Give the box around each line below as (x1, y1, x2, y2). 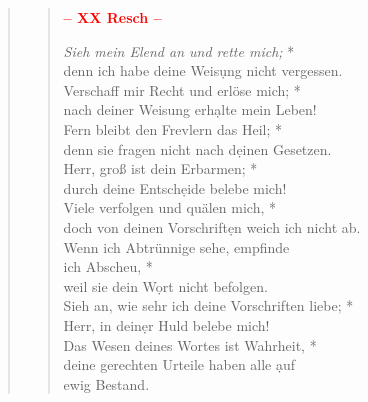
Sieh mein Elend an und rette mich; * (63, 40, 295, 61)
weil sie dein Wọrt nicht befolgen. (63, 275, 268, 296)
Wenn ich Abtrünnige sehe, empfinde (63, 236, 290, 257)
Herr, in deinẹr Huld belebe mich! (63, 314, 270, 335)
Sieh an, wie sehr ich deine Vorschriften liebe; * (63, 295, 354, 316)
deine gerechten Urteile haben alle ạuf (63, 354, 296, 375)
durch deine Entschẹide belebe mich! (63, 177, 287, 198)
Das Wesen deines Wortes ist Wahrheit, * (63, 334, 317, 355)
